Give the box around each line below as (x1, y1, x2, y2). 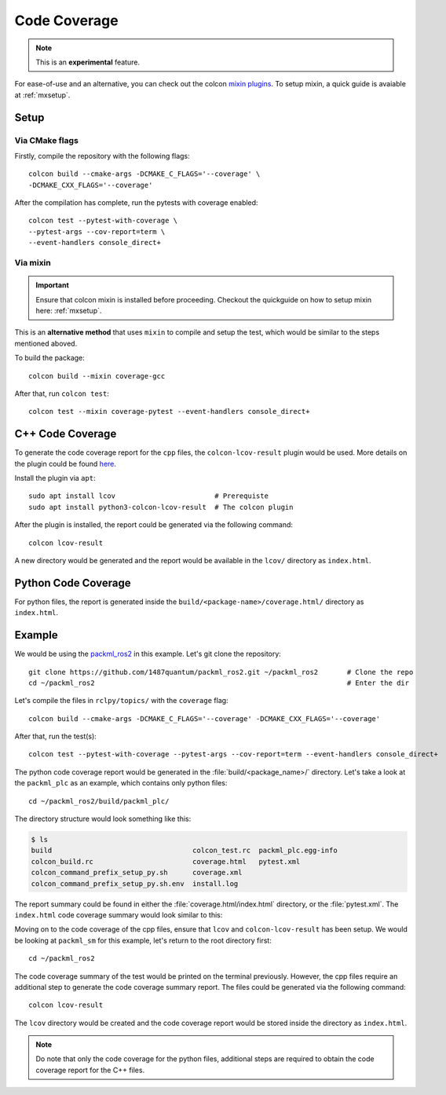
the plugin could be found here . (14, 459, 117, 468)
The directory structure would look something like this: (14, 814, 192, 824)
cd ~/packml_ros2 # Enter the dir (28, 678, 410, 687)
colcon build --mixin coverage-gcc (28, 372, 166, 380)
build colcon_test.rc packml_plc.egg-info (31, 846, 338, 855)
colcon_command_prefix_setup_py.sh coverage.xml (31, 868, 243, 877)
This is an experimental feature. (35, 57, 141, 67)
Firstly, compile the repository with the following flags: (14, 151, 190, 160)
